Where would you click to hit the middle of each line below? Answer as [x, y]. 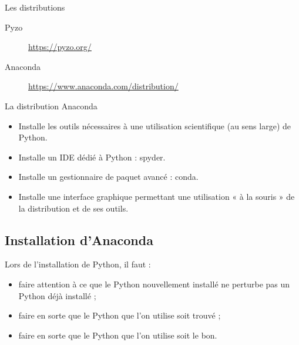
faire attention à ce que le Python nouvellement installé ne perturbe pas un [154, 284]
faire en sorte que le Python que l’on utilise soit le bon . [118, 335]
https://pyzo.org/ [60, 47]
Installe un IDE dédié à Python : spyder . [92, 157]
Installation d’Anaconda [79, 240]
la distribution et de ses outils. [73, 208]
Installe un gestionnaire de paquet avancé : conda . [108, 177]
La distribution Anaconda [51, 105]
